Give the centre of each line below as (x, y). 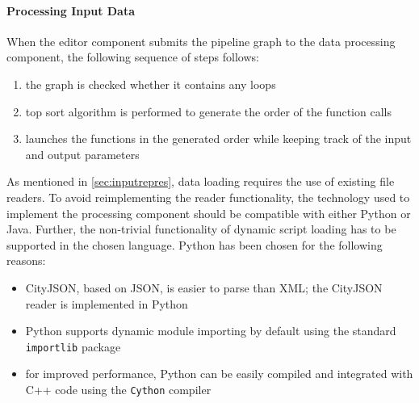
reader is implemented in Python (107, 303)
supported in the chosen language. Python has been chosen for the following (195, 244)
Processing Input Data (71, 10)
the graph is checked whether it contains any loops (151, 84)
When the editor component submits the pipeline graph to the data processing (201, 41)
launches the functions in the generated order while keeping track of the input (218, 139)
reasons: (26, 260)
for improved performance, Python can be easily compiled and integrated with (219, 374)
